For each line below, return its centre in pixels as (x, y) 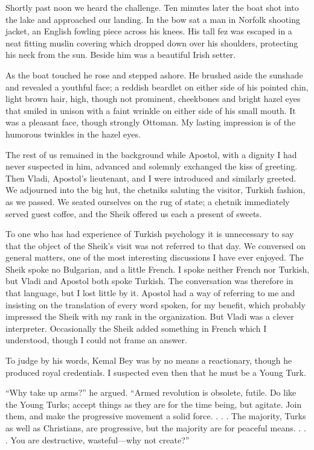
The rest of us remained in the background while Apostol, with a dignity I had (151, 154)
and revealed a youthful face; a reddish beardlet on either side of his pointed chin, (157, 87)
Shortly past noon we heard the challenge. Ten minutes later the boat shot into (152, 7)
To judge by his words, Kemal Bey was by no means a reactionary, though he (149, 360)
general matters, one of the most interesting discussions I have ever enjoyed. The (155, 257)
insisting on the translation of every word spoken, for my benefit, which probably (155, 304)
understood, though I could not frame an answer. (96, 340)
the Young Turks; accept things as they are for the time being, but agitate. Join (154, 404)
